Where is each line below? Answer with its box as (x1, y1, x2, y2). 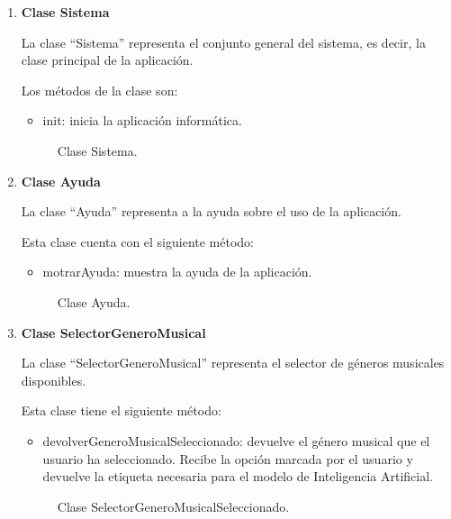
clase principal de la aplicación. (21, 50, 194, 69)
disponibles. (21, 370, 86, 389)
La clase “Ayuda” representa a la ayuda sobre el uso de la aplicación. (21, 202, 401, 221)
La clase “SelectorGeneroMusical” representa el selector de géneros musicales (21, 353, 445, 372)
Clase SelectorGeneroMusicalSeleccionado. (57, 496, 290, 515)
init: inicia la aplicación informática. (42, 111, 242, 130)
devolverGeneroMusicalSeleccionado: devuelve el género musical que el (42, 431, 430, 450)
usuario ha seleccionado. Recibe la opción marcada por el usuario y (42, 449, 413, 468)
